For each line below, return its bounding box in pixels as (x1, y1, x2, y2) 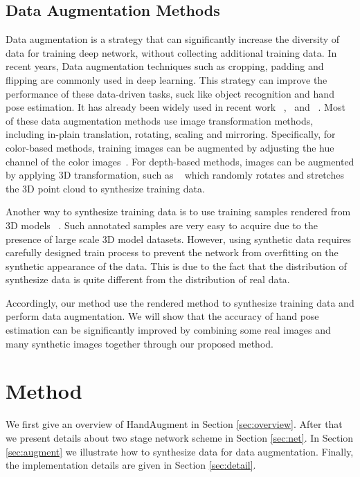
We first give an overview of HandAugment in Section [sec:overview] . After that (6, 417, 343, 431)
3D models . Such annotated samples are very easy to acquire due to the (6, 217, 318, 232)
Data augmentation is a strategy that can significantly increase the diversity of (6, 32, 340, 46)
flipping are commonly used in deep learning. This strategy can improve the (6, 72, 327, 87)
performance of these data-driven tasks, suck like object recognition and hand (6, 86, 334, 100)
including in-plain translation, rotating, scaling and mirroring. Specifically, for (6, 127, 336, 141)
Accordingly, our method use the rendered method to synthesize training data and (6, 295, 354, 309)
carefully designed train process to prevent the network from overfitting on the (6, 245, 339, 260)
